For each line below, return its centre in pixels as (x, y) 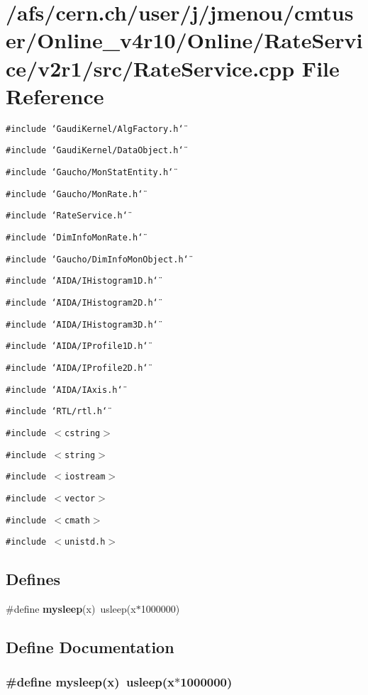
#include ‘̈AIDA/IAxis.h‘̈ (64, 390)
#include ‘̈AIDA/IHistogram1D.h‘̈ (82, 281)
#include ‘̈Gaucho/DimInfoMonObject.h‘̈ (97, 259)
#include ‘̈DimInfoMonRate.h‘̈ (74, 237)
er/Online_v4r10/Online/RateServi (184, 40)
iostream (85, 477)
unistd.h (85, 542)
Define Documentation (90, 647)
